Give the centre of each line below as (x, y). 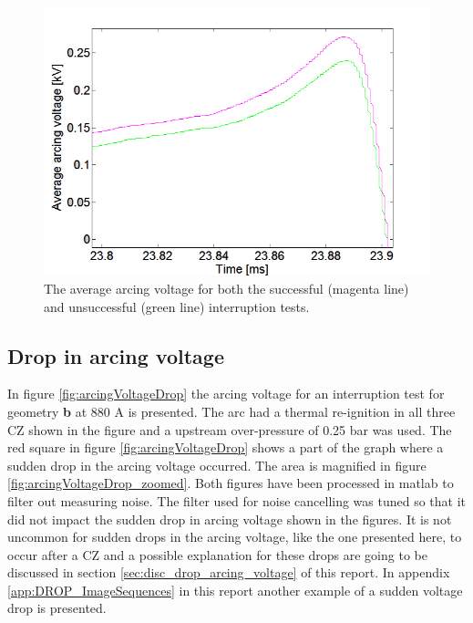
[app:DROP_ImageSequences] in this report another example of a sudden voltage (235, 590)
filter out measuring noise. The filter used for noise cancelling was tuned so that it (237, 500)
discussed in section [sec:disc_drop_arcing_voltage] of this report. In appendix (229, 572)
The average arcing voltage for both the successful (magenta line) (226, 288)
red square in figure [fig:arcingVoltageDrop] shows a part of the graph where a (226, 447)
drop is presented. (57, 608)
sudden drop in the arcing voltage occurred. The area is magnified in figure (217, 465)
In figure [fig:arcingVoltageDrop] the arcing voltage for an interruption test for (226, 394)
